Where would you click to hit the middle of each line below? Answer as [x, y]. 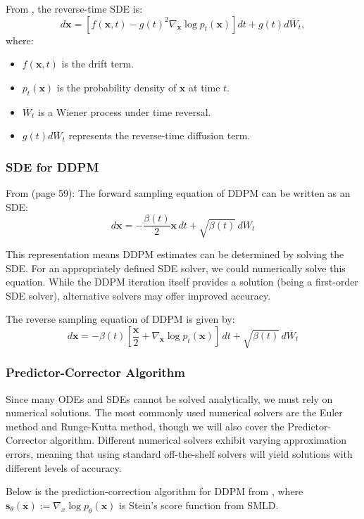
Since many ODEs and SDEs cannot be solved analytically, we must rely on [169, 398]
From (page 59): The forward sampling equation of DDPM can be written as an [178, 192]
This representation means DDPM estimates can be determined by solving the [175, 254]
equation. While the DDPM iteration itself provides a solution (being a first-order [182, 282]
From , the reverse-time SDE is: [74, 8]
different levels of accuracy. [64, 467]
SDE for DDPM [52, 166]
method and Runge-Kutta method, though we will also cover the [145, 426]
